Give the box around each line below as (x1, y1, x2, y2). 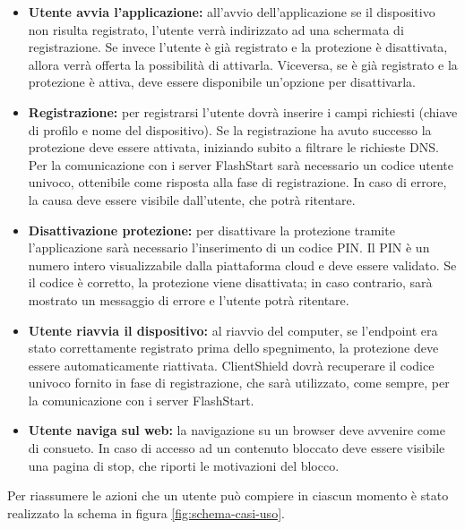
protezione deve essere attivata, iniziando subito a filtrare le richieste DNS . (28, 138, 439, 157)
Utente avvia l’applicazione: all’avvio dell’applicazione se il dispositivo (28, 3, 435, 21)
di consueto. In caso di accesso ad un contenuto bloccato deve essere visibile (28, 439, 445, 457)
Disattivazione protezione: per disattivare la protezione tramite (28, 220, 395, 239)
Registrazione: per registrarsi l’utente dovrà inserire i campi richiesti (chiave (28, 102, 458, 121)
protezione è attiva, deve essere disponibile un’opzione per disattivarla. (28, 73, 416, 91)
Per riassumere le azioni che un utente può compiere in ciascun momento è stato (7, 486, 449, 505)
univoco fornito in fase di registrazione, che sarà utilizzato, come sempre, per (28, 373, 450, 392)
